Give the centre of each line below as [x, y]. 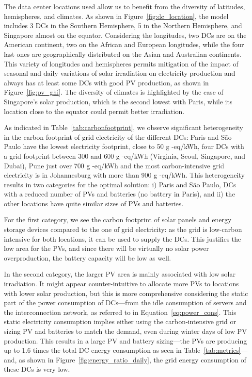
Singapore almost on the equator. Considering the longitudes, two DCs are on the [125, 35]
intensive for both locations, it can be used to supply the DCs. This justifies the [123, 238]
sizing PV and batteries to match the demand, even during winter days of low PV [126, 331]
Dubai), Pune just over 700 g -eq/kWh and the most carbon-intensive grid [114, 165]
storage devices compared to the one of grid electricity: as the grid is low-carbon [123, 229]
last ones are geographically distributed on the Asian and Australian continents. [123, 54]
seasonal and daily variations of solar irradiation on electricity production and [120, 73]
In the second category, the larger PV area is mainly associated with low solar [120, 274]
